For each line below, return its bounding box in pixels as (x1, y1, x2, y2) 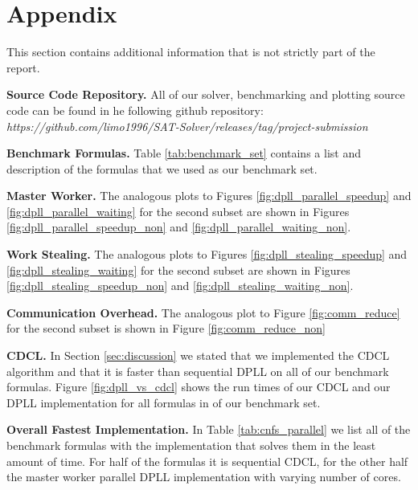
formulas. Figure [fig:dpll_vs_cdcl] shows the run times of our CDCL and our (6, 378, 391, 395)
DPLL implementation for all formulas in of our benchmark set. (6, 394, 321, 410)
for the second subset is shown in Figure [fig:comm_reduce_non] (6, 320, 326, 337)
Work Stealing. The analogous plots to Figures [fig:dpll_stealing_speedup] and (6, 246, 408, 263)
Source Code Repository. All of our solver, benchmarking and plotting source (6, 86, 405, 103)
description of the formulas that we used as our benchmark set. (6, 160, 318, 177)
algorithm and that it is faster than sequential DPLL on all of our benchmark (6, 362, 389, 379)
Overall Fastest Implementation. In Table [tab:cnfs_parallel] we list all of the (6, 421, 411, 438)
